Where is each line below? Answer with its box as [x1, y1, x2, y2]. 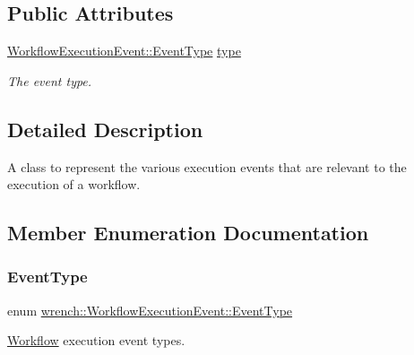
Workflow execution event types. [7, 331, 185, 350]
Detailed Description [7, 115, 203, 143]
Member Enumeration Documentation [7, 219, 369, 247]
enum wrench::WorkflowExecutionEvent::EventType [7, 300, 293, 319]
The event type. [7, 71, 92, 90]
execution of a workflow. [7, 175, 141, 194]
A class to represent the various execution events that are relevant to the [7, 157, 407, 176]
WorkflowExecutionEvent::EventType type [7, 41, 241, 60]
